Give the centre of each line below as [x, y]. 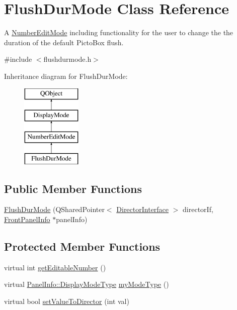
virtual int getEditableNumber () [55, 267]
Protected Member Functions [82, 246]
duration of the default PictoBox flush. [64, 42]
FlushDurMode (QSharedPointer [54, 209]
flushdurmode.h [67, 59]
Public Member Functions [73, 188]
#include [18, 59]
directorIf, [198, 209]
